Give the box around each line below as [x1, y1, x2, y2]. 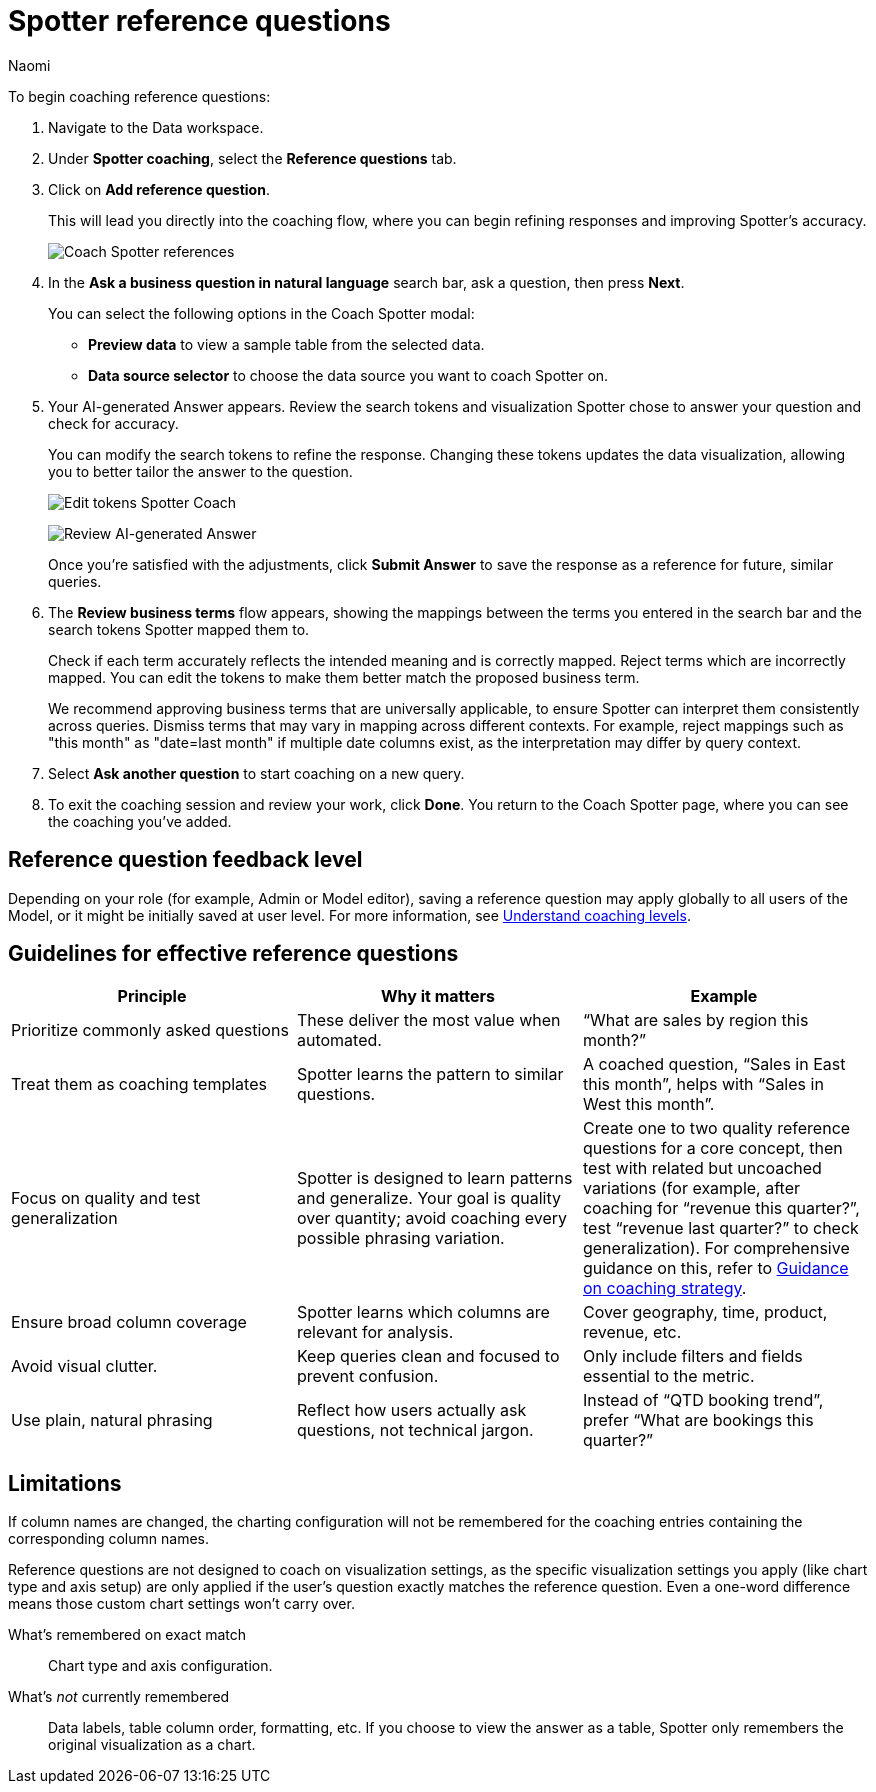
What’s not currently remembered [8, 1688, 230, 1706]
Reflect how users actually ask [296, 1400, 527, 1421]
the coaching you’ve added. [48, 812, 232, 830]
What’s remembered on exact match [8, 1626, 247, 1644]
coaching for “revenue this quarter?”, [582, 1198, 860, 1219]
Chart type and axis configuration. [48, 1657, 273, 1675]
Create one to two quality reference [582, 1118, 851, 1139]
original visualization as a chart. [48, 1736, 256, 1754]
